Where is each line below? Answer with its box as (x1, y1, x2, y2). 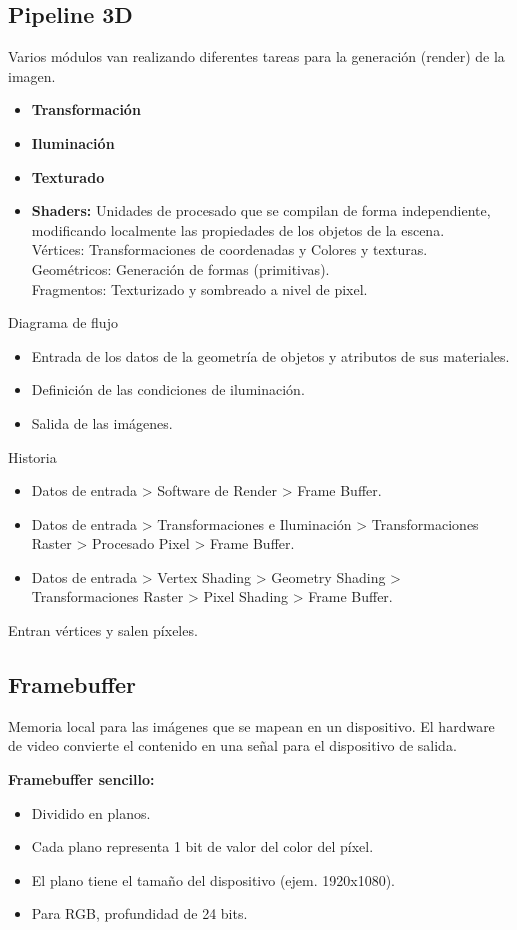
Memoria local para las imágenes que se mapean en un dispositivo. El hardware (8, 715, 495, 736)
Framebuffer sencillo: (8, 769, 155, 790)
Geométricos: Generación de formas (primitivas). (31, 258, 330, 279)
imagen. (8, 65, 56, 86)
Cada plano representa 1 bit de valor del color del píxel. (31, 836, 374, 857)
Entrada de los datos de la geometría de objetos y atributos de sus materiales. (31, 345, 510, 366)
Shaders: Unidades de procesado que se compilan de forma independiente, (31, 200, 491, 221)
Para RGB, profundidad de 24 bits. (31, 903, 248, 924)
